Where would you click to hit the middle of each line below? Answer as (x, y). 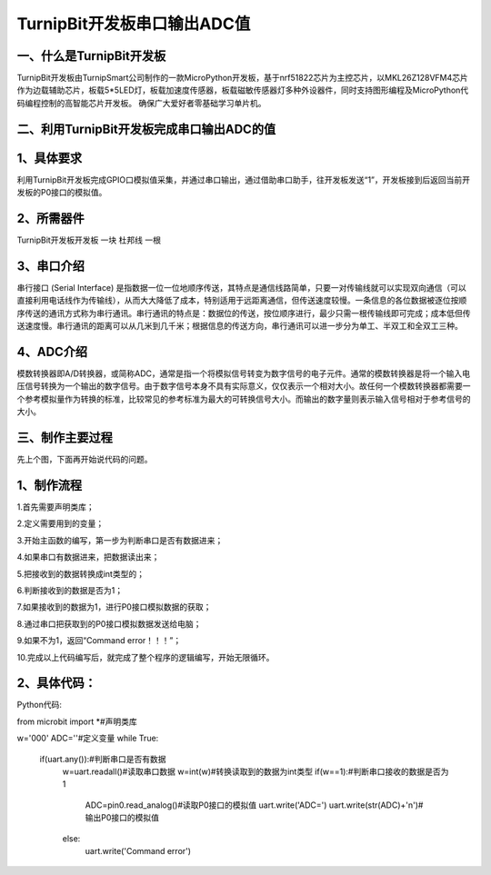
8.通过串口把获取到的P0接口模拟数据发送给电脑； (109, 623)
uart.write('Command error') (138, 850)
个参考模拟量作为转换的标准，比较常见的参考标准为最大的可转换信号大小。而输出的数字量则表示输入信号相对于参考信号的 (244, 399)
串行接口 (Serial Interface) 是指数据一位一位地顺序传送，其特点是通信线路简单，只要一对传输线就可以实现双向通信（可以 (242, 287)
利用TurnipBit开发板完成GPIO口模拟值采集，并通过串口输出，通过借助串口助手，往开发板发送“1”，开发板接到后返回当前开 (244, 179)
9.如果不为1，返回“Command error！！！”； (99, 641)
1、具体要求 (50, 158)
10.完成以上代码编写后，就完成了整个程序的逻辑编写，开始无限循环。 (145, 657)
